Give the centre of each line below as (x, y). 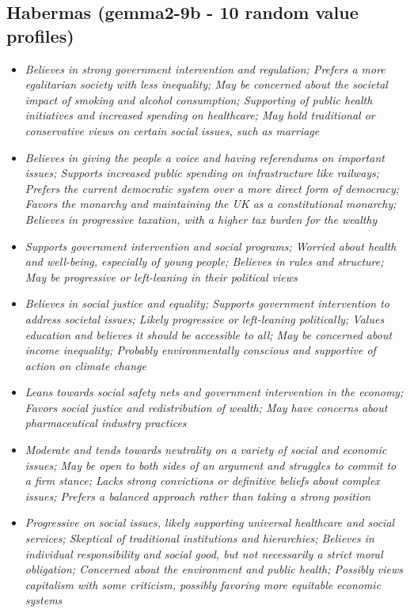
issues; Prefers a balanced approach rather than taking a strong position (198, 496)
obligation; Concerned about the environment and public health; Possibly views (214, 569)
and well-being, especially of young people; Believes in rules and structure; (204, 261)
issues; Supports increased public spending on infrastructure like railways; (202, 173)
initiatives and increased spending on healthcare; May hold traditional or (200, 115)
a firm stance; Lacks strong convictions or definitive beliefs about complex (202, 481)
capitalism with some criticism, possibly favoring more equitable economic (203, 584)
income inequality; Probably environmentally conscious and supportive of (200, 350)
